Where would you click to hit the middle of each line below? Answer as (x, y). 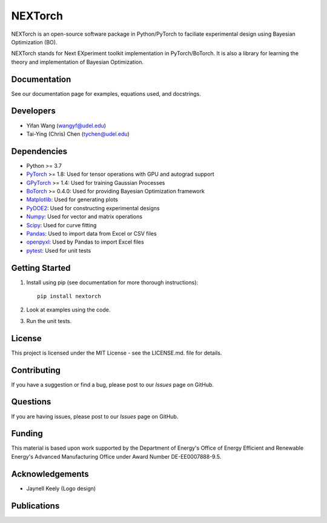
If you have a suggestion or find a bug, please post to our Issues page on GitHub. (113, 384)
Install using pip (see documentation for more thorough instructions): (112, 282)
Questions (31, 402)
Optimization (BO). (34, 42)
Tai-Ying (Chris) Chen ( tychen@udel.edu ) (78, 134)
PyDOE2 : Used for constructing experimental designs (93, 208)
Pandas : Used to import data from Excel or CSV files (91, 233)
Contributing (36, 370)
